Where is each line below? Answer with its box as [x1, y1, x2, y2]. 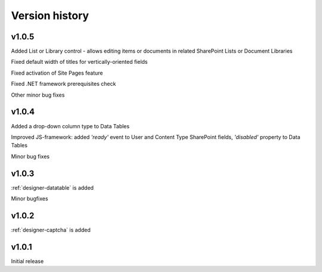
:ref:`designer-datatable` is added [11, 184, 94, 191]
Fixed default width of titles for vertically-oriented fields [11, 58, 148, 66]
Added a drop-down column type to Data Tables [11, 122, 130, 129]
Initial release [11, 257, 44, 265]
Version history [11, 9, 89, 22]
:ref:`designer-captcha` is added [11, 226, 91, 233]
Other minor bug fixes [11, 91, 65, 98]
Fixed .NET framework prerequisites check [11, 81, 116, 88]
